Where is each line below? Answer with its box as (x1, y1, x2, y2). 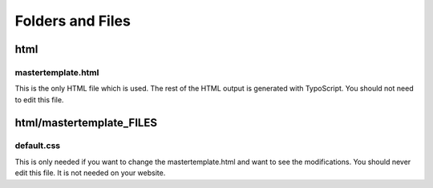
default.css (14, 140, 61, 151)
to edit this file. (14, 94, 64, 104)
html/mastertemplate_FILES (14, 116, 158, 130)
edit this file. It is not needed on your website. (14, 168, 166, 178)
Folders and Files (14, 12, 132, 30)
